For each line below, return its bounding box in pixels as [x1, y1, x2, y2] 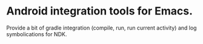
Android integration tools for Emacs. [6, 4, 193, 18]
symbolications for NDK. [6, 30, 67, 37]
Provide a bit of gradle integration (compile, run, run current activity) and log [6, 24, 197, 31]
